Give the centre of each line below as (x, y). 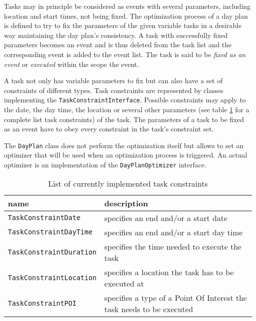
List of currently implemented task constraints (128, 183)
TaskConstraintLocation (52, 277)
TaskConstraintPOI (42, 303)
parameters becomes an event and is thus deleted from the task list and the (118, 45)
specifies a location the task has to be (169, 272)
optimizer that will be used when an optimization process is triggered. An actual (126, 155)
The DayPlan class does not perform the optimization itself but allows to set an (124, 145)
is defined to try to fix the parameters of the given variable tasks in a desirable (123, 25)
